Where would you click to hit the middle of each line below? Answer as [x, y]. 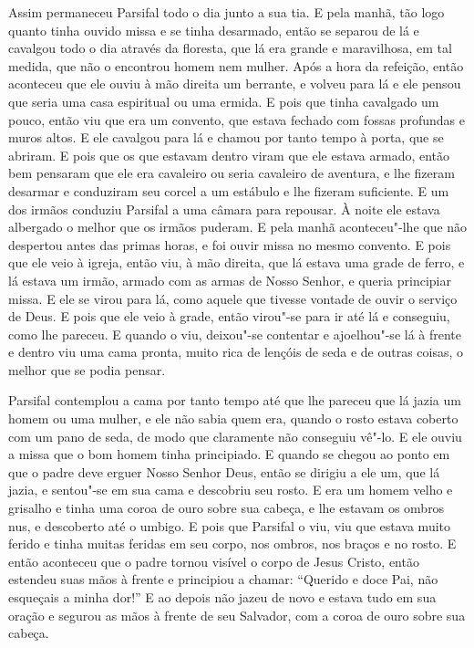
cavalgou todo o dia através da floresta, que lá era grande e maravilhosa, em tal [230, 48]
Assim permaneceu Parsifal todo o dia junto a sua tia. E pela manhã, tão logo [227, 12]
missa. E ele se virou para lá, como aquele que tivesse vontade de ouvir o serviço [233, 298]
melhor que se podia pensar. [87, 369]
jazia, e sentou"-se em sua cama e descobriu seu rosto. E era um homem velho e [231, 490]
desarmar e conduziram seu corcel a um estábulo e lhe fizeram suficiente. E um [229, 190]
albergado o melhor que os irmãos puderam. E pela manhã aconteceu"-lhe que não [238, 227]
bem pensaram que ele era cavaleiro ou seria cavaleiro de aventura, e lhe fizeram [232, 173]
